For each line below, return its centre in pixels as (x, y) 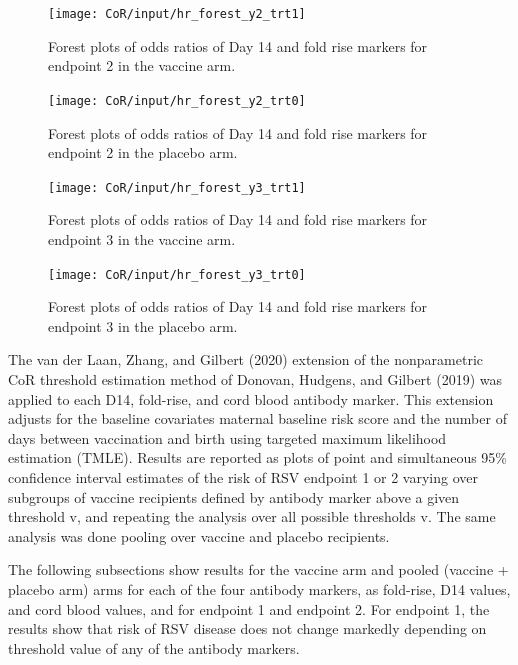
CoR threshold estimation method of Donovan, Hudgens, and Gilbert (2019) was (255, 378)
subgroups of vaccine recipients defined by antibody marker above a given (234, 496)
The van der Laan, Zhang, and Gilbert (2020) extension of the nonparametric (246, 359)
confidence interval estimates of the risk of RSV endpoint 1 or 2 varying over (243, 476)
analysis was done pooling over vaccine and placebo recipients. (199, 535)
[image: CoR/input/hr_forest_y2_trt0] (177, 100)
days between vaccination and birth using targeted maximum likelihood (227, 437)
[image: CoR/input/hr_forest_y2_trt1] (177, 14)
